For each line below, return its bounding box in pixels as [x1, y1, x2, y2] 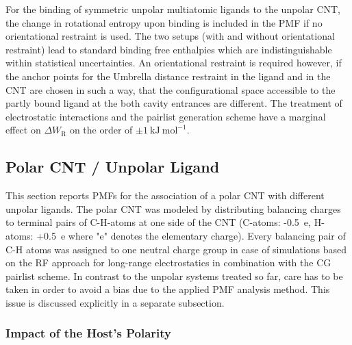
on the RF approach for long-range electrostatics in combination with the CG [5, 255, 331, 270]
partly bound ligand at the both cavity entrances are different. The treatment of [5, 96, 342, 110]
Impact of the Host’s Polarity [5, 324, 171, 342]
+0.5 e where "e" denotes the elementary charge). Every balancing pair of [36, 228, 346, 242]
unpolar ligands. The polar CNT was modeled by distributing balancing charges [5, 201, 341, 216]
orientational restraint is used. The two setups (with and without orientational [5, 29, 335, 43]
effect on [5, 123, 41, 137]
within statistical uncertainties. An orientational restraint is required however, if [5, 55, 342, 70]
